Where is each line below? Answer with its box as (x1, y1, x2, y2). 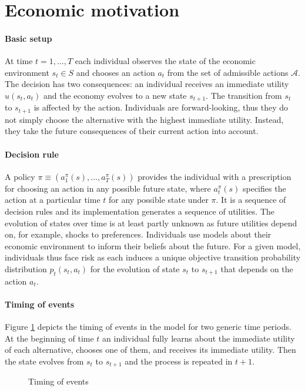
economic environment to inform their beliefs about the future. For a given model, (5, 239, 301, 252)
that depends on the (220, 263, 293, 275)
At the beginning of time (5, 332, 94, 344)
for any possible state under (109, 193, 209, 206)
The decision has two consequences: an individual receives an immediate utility (5, 78, 289, 90)
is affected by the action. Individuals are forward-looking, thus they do (33, 101, 289, 113)
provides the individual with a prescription (138, 170, 291, 182)
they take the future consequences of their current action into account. (5, 125, 259, 137)
